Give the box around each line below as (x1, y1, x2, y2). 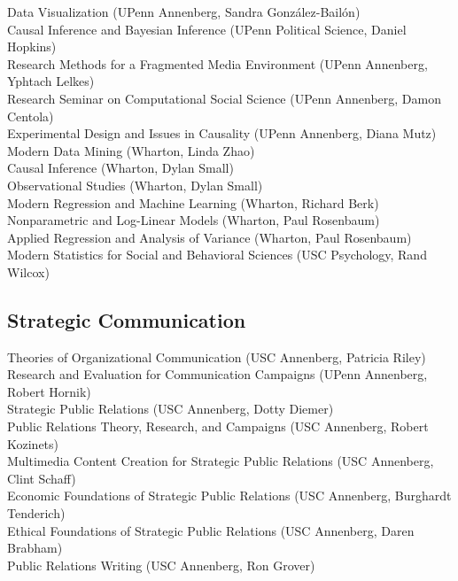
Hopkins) (7, 37, 57, 56)
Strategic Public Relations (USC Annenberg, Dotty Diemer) (7, 399, 334, 418)
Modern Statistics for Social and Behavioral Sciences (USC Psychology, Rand (7, 245, 427, 264)
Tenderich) (7, 504, 66, 523)
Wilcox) (7, 262, 50, 281)
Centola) (7, 106, 54, 125)
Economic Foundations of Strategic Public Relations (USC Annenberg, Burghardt (7, 486, 452, 505)
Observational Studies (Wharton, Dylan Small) (7, 175, 263, 194)
